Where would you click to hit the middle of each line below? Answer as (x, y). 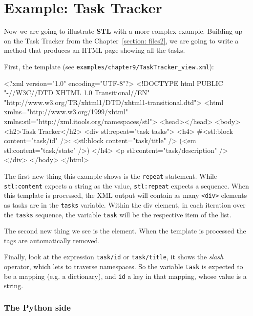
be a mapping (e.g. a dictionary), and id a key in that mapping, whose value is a (125, 276)
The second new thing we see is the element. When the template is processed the (125, 231)
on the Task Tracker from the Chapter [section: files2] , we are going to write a (121, 40)
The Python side (37, 307)
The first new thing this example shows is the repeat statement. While (111, 176)
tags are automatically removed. (52, 240)
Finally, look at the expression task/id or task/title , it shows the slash (114, 257)
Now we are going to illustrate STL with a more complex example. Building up (123, 31)
